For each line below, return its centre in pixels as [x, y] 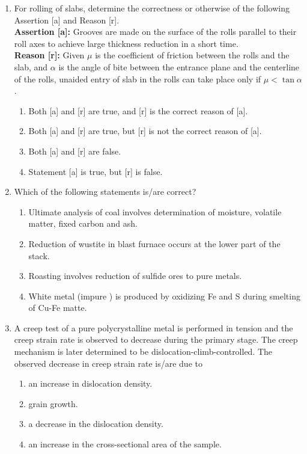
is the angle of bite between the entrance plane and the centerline [179, 66]
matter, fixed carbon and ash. [83, 223]
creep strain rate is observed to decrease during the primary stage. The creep [156, 339]
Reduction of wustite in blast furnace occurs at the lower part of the [154, 243]
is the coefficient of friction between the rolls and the [192, 55]
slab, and [31, 66]
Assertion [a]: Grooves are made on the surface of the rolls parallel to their [155, 32]
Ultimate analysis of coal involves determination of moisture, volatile [155, 211]
